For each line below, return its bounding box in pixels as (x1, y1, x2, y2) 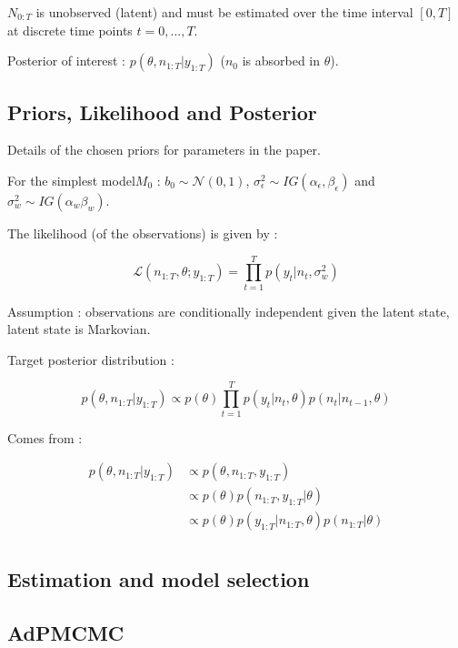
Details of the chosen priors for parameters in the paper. (7, 140, 321, 159)
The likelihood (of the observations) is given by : (7, 223, 278, 242)
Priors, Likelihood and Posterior (7, 97, 317, 126)
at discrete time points (7, 20, 133, 39)
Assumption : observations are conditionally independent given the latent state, (7, 301, 450, 320)
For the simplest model (7, 170, 135, 189)
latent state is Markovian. (7, 319, 151, 339)
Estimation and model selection (7, 564, 310, 592)
